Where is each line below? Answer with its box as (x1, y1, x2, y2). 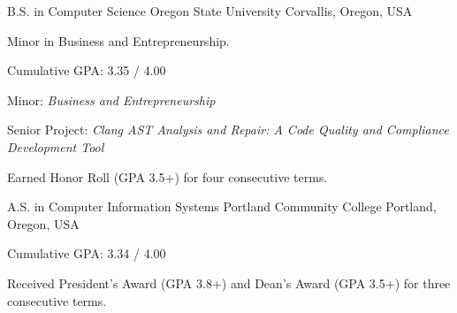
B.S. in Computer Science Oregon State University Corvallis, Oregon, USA (7, 2, 413, 19)
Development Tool (7, 137, 104, 156)
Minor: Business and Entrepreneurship (7, 90, 216, 109)
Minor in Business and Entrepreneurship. (7, 31, 230, 50)
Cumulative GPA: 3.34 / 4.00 (7, 244, 166, 263)
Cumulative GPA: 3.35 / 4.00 (7, 61, 166, 80)
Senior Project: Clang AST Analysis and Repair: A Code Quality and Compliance (7, 120, 449, 139)
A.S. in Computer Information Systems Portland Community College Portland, (7, 197, 437, 216)
